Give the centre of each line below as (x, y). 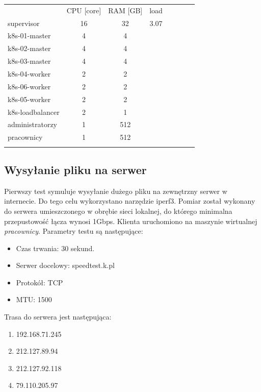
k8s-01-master (29, 35)
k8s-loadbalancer (34, 112)
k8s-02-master (29, 48)
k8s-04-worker (29, 73)
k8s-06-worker (29, 86)
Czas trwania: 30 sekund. (55, 248)
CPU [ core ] (84, 10)
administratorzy (33, 124)
